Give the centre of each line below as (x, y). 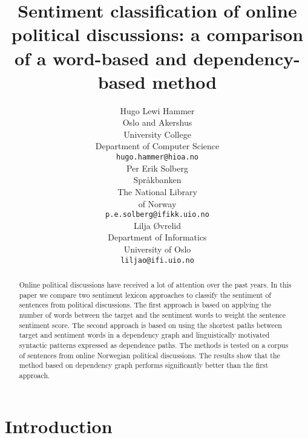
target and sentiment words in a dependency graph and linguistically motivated (144, 335)
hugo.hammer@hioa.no (157, 157)
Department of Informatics (157, 237)
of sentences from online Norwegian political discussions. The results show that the (149, 355)
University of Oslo (157, 249)
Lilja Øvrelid (157, 225)
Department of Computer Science (157, 146)
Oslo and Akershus (157, 122)
